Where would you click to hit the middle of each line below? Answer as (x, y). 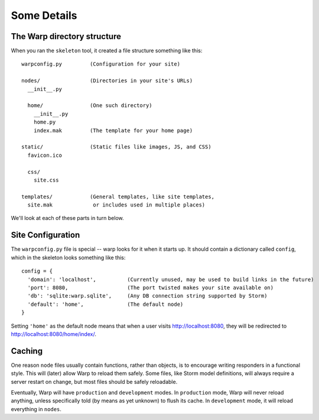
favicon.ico (45, 155)
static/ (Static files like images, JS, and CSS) (117, 147)
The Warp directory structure (66, 36)
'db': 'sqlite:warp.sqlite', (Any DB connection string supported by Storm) (147, 296)
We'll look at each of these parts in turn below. (67, 218)
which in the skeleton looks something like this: (68, 257)
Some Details (44, 15)
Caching (27, 351)
